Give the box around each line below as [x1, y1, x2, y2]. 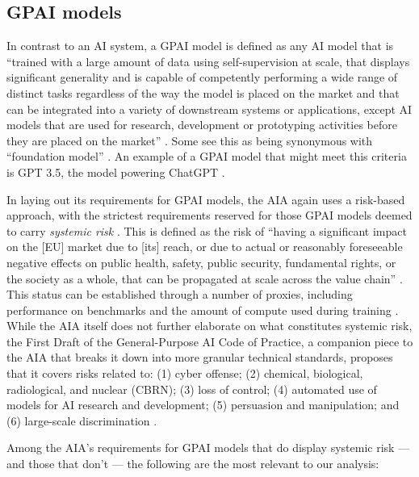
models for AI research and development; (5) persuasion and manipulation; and [6, 396, 400, 413]
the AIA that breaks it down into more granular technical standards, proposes [6, 349, 393, 366]
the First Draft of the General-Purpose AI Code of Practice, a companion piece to [6, 333, 413, 349]
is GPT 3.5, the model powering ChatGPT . [6, 163, 225, 180]
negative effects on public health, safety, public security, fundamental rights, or [6, 253, 396, 270]
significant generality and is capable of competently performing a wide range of [6, 69, 398, 86]
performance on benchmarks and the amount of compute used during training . [6, 301, 399, 318]
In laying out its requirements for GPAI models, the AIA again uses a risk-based [6, 190, 405, 207]
